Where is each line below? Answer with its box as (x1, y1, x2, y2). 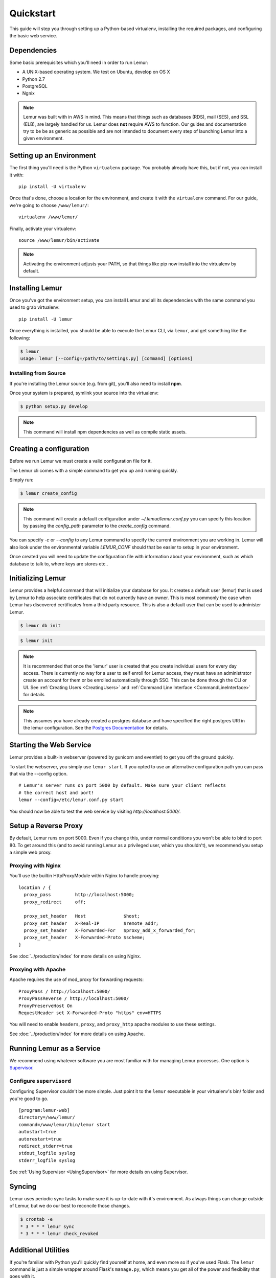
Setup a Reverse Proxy (9, 821, 83, 830)
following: (9, 335, 30, 341)
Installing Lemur (9, 284, 62, 292)
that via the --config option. (9, 770, 68, 777)
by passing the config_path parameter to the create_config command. (23, 522, 171, 529)
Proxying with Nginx (9, 862, 61, 869)
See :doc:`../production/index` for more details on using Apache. (9, 1031, 145, 1037)
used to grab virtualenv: (9, 304, 60, 310)
